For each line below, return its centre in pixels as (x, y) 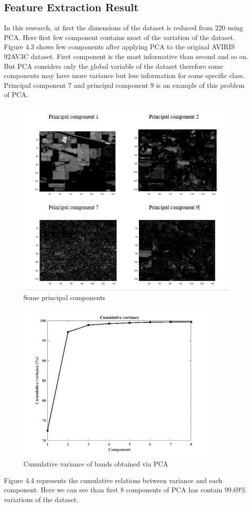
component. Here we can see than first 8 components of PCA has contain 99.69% (125, 490)
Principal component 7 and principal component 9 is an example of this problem (124, 85)
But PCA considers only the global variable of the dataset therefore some (114, 66)
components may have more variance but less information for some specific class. (125, 75)
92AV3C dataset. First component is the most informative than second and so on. (126, 56)
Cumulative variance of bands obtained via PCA (96, 464)
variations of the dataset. (41, 499)
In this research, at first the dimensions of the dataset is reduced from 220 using (124, 28)
